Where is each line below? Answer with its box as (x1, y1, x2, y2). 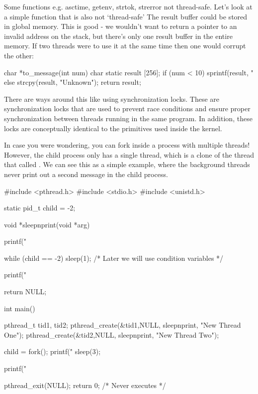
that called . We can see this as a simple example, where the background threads (4, 159, 250, 170)
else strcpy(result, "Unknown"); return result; (4, 77, 141, 87)
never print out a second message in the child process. (4, 169, 168, 179)
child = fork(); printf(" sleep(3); (4, 346, 101, 357)
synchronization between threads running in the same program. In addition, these (4, 113, 253, 123)
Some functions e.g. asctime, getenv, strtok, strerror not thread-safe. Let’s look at (4, 1, 253, 11)
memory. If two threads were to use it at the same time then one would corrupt (4, 40, 246, 51)
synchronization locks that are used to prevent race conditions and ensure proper (4, 103, 251, 114)
